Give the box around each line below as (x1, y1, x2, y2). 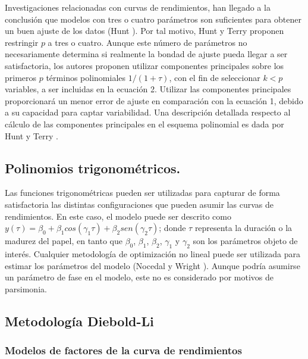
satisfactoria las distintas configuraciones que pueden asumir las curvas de (5, 198, 274, 210)
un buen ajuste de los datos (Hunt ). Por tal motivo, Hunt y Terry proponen (5, 24, 284, 37)
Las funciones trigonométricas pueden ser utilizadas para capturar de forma (5, 186, 280, 199)
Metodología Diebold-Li (5, 311, 154, 330)
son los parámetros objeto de (193, 235, 298, 247)
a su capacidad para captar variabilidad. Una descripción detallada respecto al (5, 106, 291, 118)
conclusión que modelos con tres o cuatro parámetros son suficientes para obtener (5, 13, 301, 25)
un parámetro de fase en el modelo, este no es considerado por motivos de (5, 271, 274, 283)
